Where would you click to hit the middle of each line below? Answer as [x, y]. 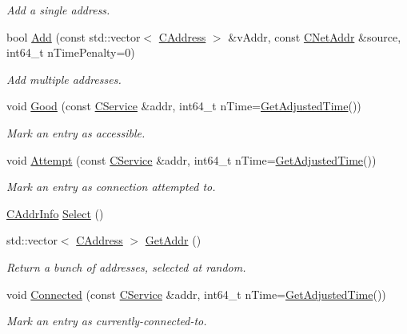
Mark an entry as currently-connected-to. [107, 321]
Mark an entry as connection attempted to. [111, 187]
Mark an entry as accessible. [76, 132]
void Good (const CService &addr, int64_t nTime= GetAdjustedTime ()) [184, 106]
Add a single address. [58, 10]
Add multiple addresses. [64, 79]
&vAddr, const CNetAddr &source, [315, 36]
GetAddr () [173, 240]
